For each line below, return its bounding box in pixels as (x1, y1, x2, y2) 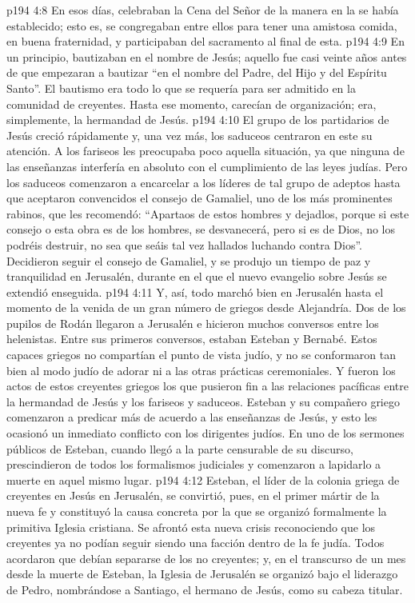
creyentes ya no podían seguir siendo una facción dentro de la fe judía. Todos (6, 534, 385, 551)
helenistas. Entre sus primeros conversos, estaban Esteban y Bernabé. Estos (6, 330, 377, 347)
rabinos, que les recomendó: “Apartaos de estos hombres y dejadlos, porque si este (6, 205, 409, 222)
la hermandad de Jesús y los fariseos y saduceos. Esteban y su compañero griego (6, 393, 400, 409)
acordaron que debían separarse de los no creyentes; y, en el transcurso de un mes (6, 549, 406, 566)
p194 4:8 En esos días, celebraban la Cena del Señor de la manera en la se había (6, 2, 399, 18)
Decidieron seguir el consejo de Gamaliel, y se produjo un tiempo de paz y (6, 252, 371, 269)
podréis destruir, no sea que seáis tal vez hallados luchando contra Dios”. (6, 236, 362, 253)
